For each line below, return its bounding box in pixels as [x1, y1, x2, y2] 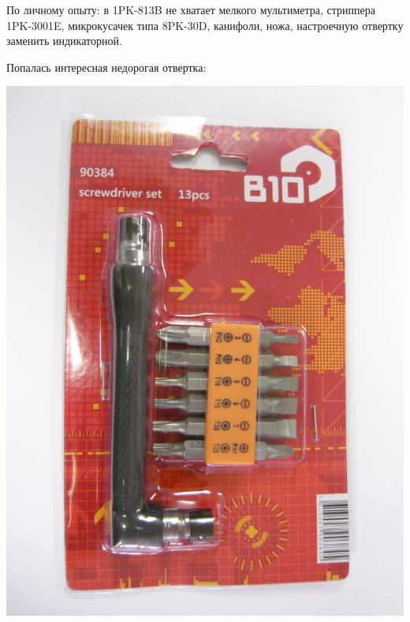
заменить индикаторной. [6, 32, 122, 49]
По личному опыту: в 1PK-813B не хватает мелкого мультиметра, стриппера [6, 2, 375, 17]
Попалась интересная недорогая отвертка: [6, 58, 207, 75]
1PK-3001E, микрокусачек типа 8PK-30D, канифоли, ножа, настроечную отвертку [6, 17, 404, 33]
